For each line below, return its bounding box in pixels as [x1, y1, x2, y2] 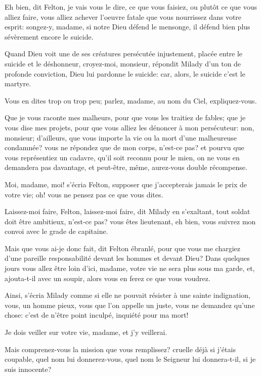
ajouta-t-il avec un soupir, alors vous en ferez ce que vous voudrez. [5, 272, 210, 283]
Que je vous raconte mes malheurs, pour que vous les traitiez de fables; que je [5, 112, 246, 123]
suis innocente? [5, 363, 52, 374]
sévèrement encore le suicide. [5, 31, 94, 42]
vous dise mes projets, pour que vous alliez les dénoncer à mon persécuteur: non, [5, 122, 254, 132]
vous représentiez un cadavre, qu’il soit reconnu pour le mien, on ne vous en [5, 152, 240, 162]
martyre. [5, 78, 31, 89]
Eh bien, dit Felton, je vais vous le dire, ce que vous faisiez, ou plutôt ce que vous [5, 2, 257, 12]
